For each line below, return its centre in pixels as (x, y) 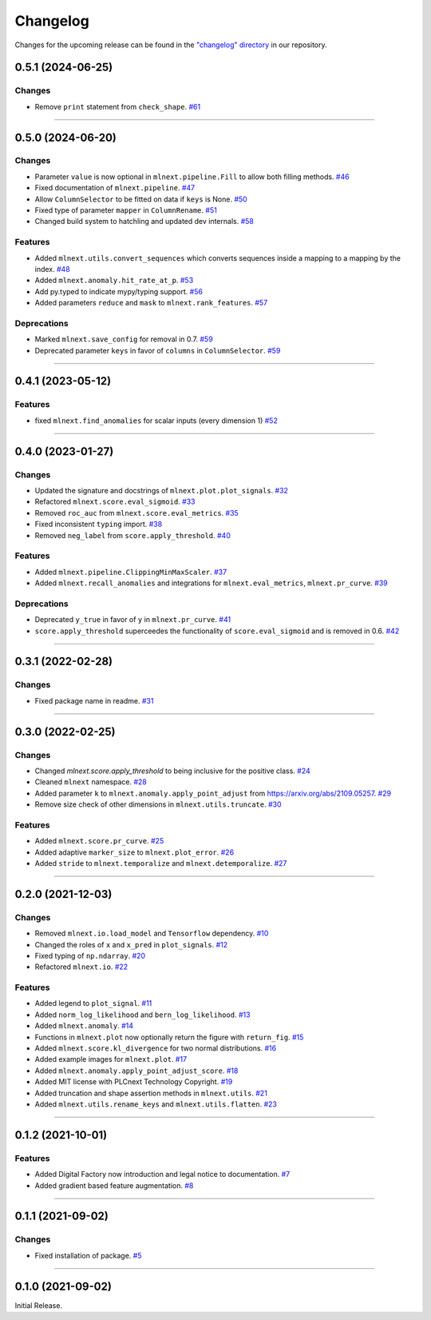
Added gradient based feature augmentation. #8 (114, 1185)
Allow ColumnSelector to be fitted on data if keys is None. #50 (141, 199)
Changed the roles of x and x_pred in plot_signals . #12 (131, 944)
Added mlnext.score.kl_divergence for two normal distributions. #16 (156, 1048)
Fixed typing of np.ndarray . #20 (90, 955)
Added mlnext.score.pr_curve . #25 (99, 841)
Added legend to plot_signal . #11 (93, 1003)
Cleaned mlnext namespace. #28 (91, 782)
